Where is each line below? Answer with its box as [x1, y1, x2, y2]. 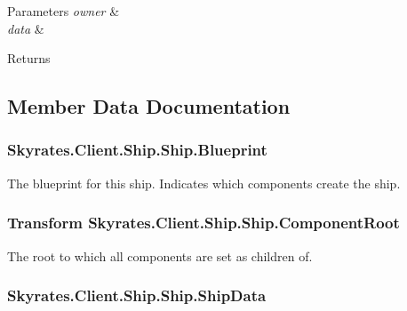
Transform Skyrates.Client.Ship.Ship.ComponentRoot [7, 211, 400, 234]
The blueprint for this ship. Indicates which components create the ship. [7, 173, 401, 192]
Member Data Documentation [7, 92, 291, 120]
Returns [7, 49, 51, 68]
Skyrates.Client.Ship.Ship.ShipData [7, 284, 267, 307]
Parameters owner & [7, 2, 120, 20]
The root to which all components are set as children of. [7, 246, 313, 265]
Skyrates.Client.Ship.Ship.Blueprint [7, 139, 267, 161]
